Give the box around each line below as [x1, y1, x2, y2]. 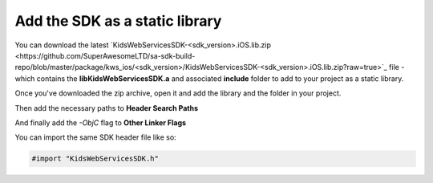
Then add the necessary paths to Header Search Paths [14, 103, 199, 112]
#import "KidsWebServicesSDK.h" [31, 154, 160, 164]
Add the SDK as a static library [14, 12, 222, 30]
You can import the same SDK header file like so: [14, 132, 176, 142]
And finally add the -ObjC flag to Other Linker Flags [14, 117, 187, 128]
